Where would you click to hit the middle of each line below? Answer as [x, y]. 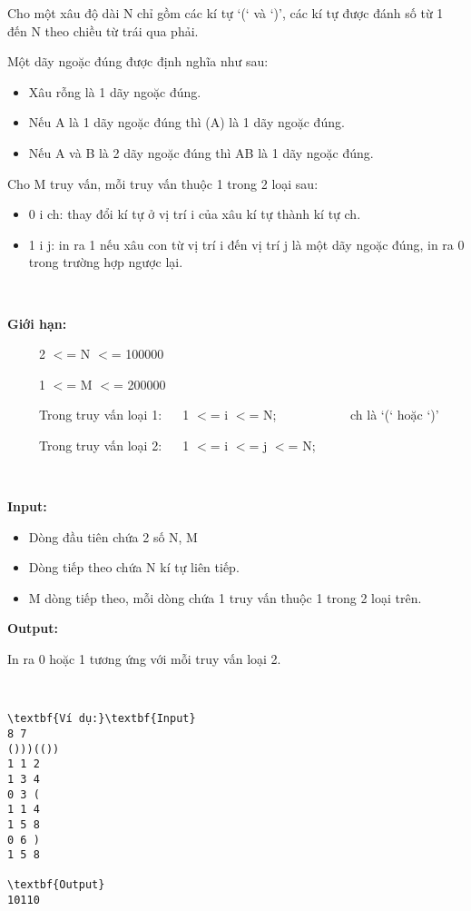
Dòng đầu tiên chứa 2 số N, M [113, 536]
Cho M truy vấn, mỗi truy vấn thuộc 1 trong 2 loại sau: [163, 183]
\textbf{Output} [56, 885]
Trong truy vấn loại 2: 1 [114, 445]
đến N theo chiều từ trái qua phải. [103, 30]
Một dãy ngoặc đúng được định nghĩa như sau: [138, 61]
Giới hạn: [37, 323]
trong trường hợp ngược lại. [106, 262]
